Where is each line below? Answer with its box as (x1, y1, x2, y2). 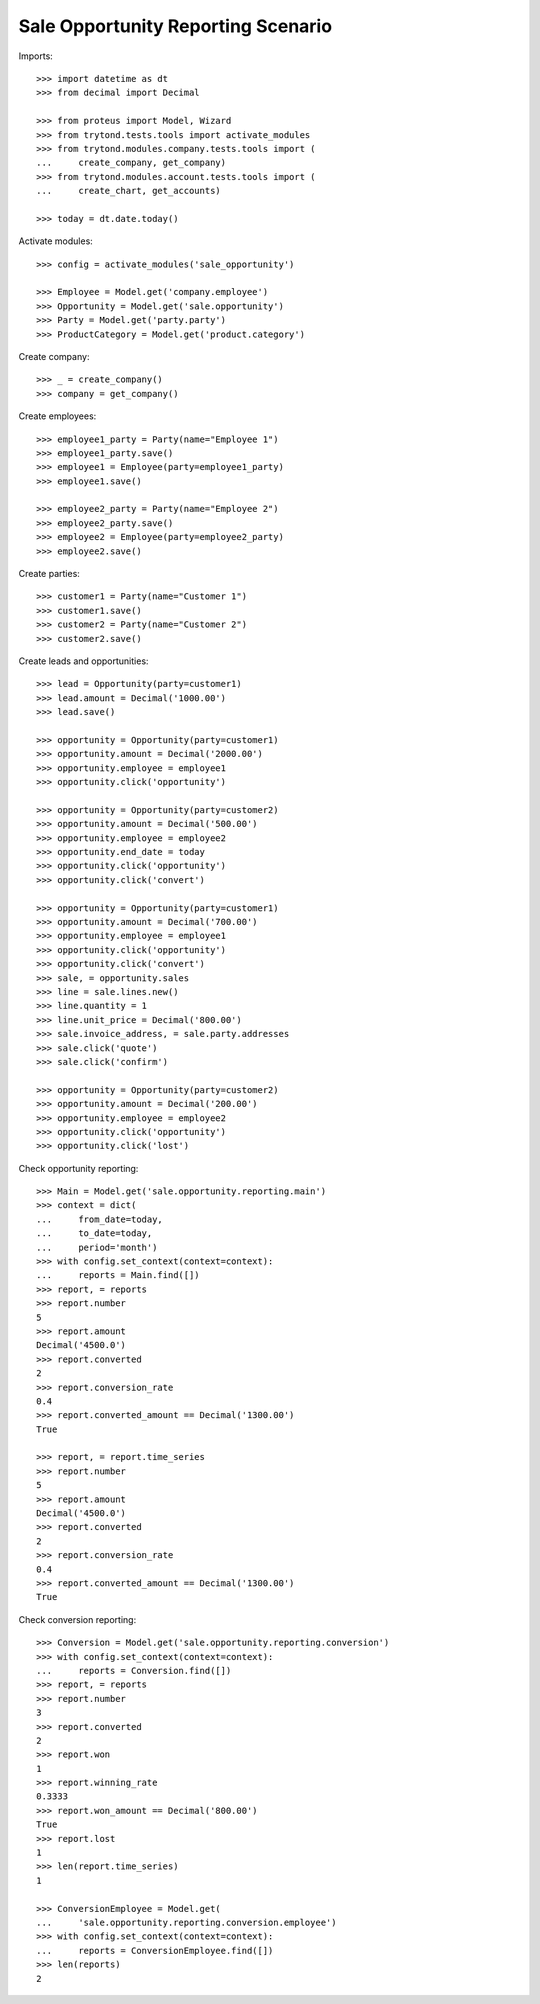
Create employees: (18, 410, 97, 422)
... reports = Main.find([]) (36, 1270, 200, 1281)
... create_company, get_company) (36, 157, 227, 169)
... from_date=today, (36, 1213, 164, 1225)
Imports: (18, 50, 54, 62)
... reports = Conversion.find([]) (36, 1665, 232, 1676)
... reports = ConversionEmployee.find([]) (36, 1945, 274, 1956)
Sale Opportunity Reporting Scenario (18, 15, 333, 37)
